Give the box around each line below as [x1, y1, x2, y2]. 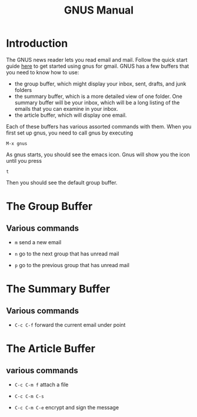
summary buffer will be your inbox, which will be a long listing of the [14, 98, 180, 106]
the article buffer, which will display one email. [14, 111, 127, 119]
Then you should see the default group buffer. [6, 179, 118, 186]
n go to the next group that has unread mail [14, 250, 119, 257]
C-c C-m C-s [14, 393, 44, 399]
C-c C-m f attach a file [14, 381, 69, 388]
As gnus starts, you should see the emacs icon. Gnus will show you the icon [6, 151, 190, 158]
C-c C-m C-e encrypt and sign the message [14, 403, 119, 411]
